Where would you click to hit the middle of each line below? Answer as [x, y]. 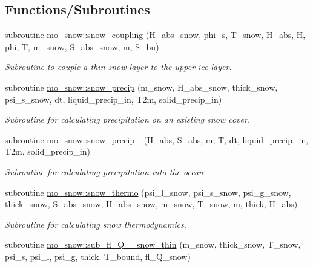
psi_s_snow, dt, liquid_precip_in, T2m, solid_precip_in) [114, 99]
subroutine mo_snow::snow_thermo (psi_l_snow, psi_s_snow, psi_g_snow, [148, 192]
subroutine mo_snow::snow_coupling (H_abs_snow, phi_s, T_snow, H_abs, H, [155, 35]
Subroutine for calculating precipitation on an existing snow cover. [128, 119]
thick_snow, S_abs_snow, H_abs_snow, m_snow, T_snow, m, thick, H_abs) [151, 204]
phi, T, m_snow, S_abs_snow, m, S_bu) [82, 46]
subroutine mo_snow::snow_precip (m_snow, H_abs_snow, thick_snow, [141, 87]
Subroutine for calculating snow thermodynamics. [96, 224]
